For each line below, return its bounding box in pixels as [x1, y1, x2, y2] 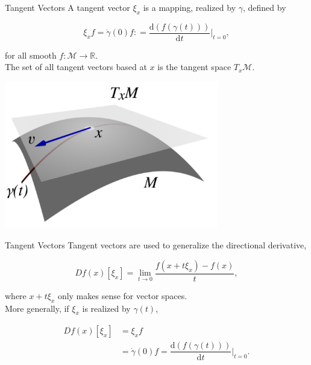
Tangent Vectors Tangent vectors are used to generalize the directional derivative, [5, 239, 307, 251]
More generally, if [5, 302, 69, 314]
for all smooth [5, 48, 57, 61]
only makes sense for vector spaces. [57, 289, 187, 302]
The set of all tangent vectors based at [5, 60, 147, 73]
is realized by [82, 302, 131, 314]
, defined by [242, 1, 286, 13]
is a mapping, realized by [143, 1, 236, 13]
